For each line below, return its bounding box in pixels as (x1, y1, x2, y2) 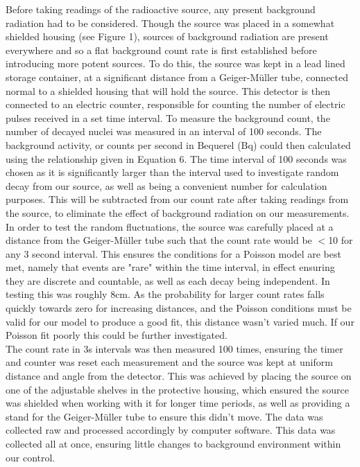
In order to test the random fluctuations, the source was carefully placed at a (6, 219, 334, 233)
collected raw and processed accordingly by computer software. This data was (6, 423, 336, 437)
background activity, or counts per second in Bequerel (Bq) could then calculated (6, 137, 351, 152)
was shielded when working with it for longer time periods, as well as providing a (6, 396, 350, 410)
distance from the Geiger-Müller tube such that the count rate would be (6, 233, 312, 247)
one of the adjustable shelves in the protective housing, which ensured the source (6, 382, 349, 396)
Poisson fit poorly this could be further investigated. (6, 328, 228, 342)
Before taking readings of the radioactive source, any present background (6, 2, 316, 16)
